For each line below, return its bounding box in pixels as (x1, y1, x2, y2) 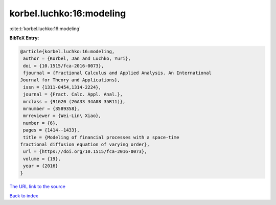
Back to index (9, 192, 38, 199)
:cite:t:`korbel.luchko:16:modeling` (9, 26, 81, 32)
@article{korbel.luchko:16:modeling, (20, 49, 115, 54)
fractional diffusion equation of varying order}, (20, 142, 150, 147)
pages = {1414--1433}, (23, 127, 80, 133)
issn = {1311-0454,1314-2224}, (23, 84, 102, 90)
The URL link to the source (9, 183, 66, 189)
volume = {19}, (23, 156, 61, 162)
